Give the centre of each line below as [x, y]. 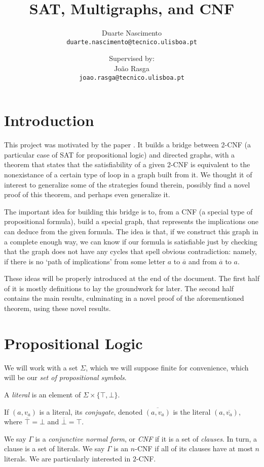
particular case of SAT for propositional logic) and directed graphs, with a [120, 154]
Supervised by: [132, 58]
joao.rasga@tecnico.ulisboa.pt [132, 77]
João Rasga [132, 68]
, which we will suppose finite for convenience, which [167, 367]
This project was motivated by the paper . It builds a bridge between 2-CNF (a [128, 145]
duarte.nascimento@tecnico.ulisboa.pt [132, 42]
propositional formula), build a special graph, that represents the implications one [131, 221]
